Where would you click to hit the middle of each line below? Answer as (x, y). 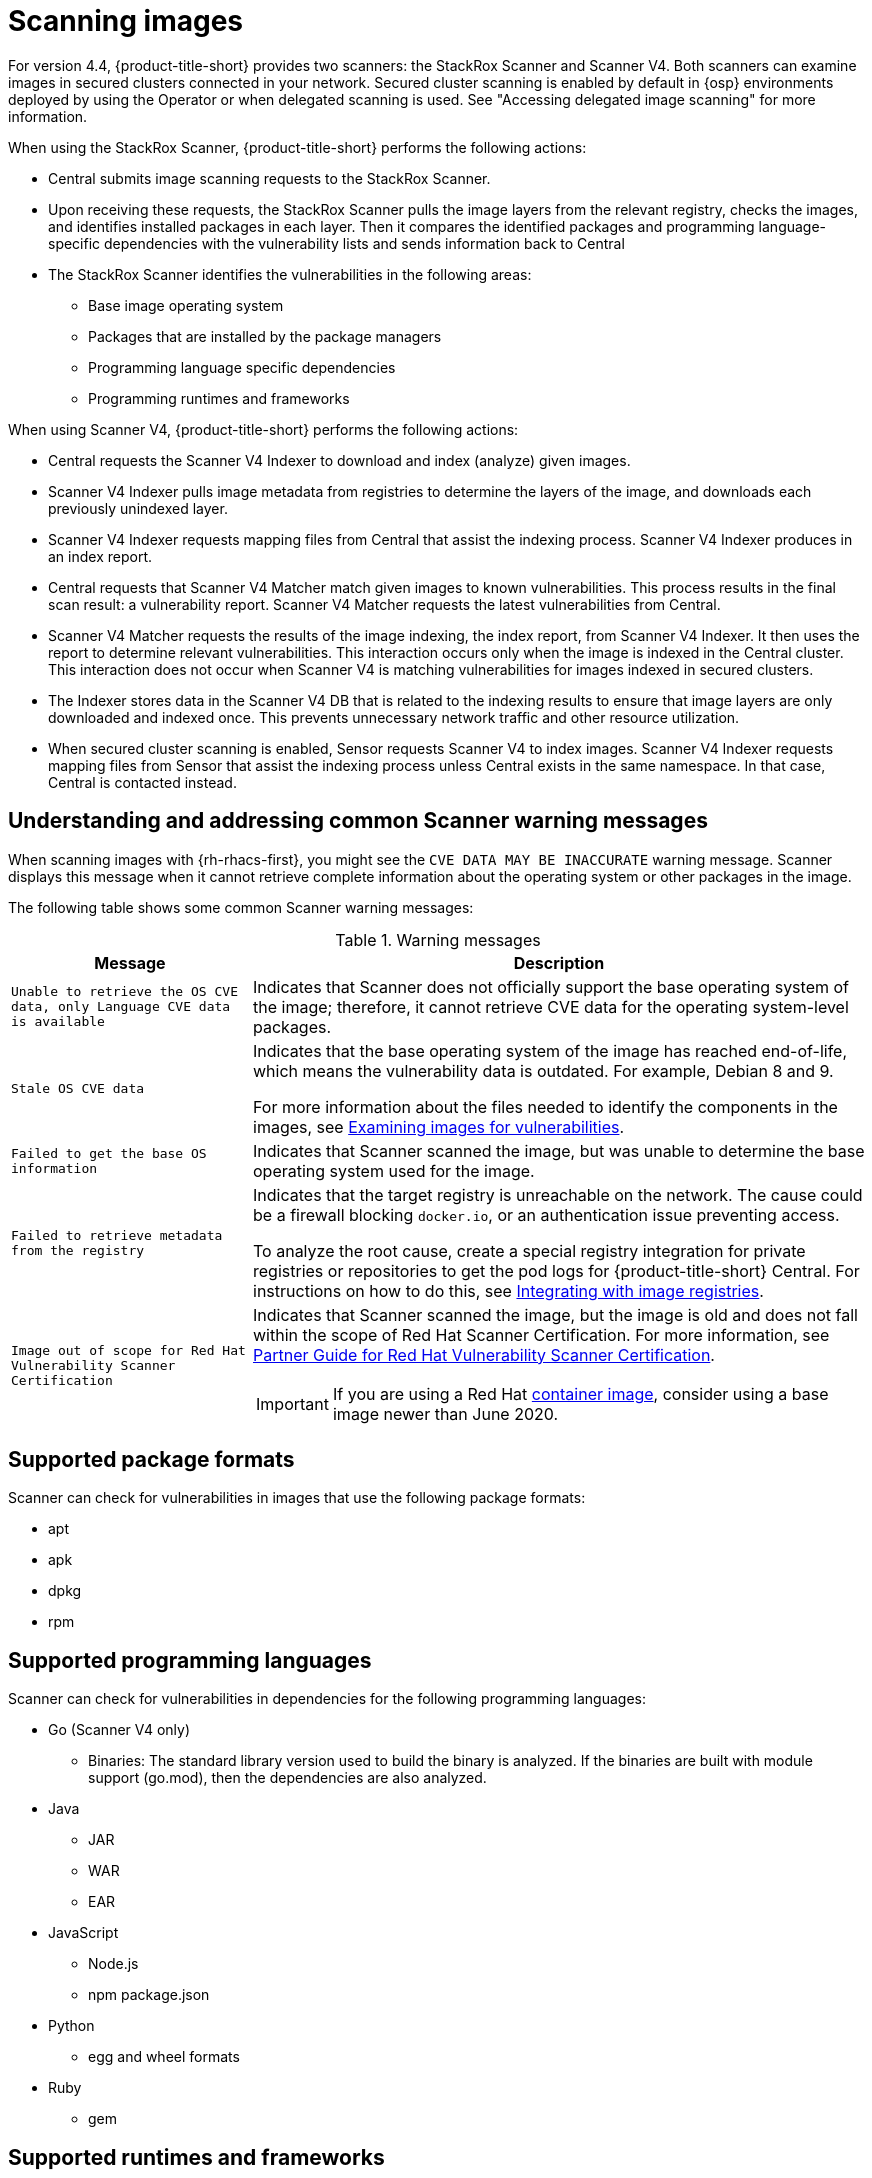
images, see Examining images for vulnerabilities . (439, 1126)
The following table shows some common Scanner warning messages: (241, 907)
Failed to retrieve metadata (117, 1235)
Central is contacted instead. (142, 782)
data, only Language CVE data (121, 1007)
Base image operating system (186, 305)
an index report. (100, 556)
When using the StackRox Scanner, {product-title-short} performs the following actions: (297, 147)
